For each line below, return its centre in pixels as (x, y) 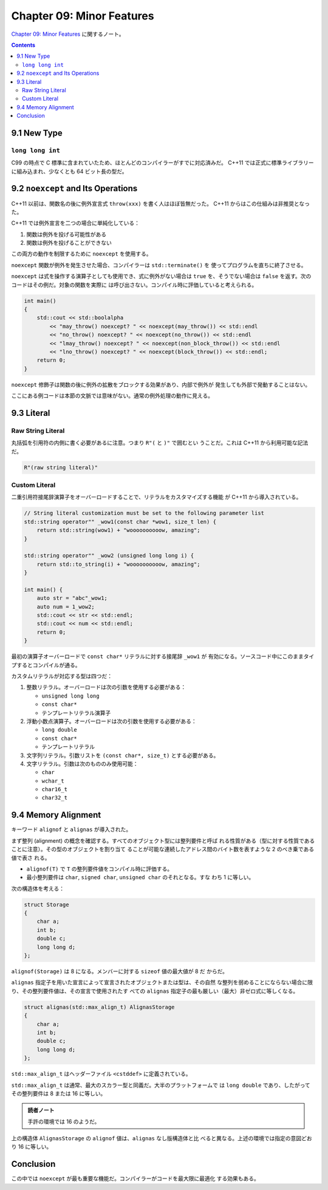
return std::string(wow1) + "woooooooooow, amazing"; (118, 530)
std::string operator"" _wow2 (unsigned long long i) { (109, 556)
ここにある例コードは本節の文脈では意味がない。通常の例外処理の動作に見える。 (112, 396)
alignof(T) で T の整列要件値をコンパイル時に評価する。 (100, 869)
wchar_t (53, 781)
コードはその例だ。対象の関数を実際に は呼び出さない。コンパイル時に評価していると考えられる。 (134, 285)
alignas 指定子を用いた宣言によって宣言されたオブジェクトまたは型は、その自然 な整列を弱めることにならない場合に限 (162, 982)
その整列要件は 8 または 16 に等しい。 (59, 1093)
